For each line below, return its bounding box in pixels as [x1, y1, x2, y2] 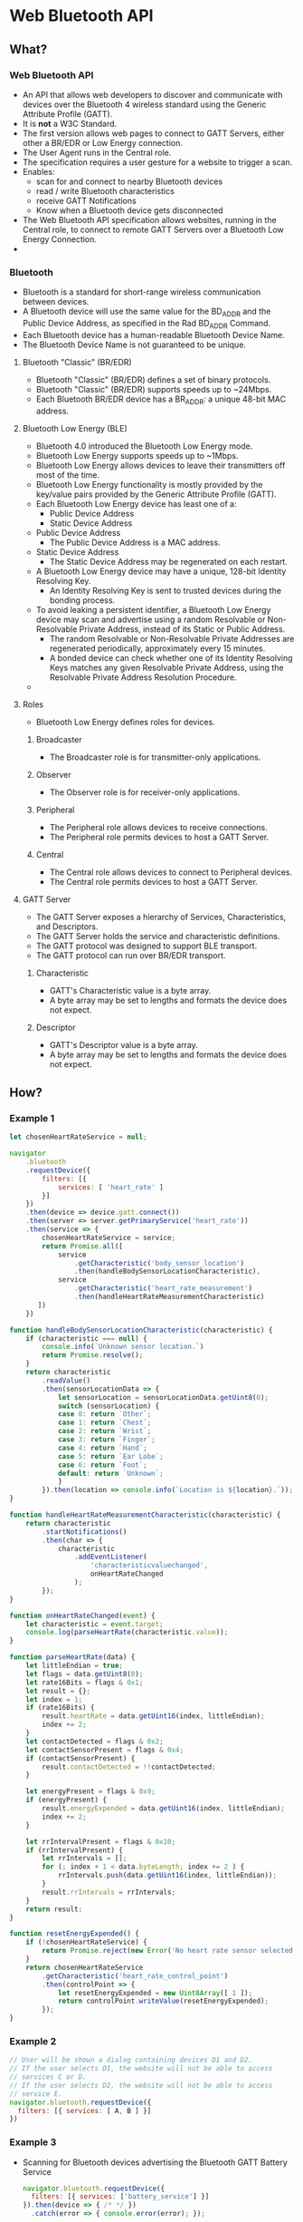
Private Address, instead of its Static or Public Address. [79, 623, 286, 635]
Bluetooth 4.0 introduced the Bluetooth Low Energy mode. [35, 441, 253, 451]
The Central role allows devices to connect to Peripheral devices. [49, 867, 292, 878]
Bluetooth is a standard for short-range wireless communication [22, 286, 261, 297]
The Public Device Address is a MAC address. [49, 537, 221, 548]
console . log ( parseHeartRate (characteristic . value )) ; [25, 1628, 229, 1637]
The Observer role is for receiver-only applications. [49, 786, 241, 798]
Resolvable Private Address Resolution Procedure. [49, 672, 237, 683]
